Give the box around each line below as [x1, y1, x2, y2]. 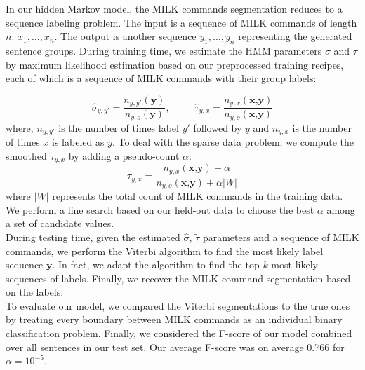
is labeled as [52, 135, 105, 149]
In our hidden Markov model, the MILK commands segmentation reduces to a [6, 1, 343, 15]
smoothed [6, 148, 47, 163]
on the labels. [6, 285, 64, 299]
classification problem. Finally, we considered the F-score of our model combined [6, 326, 352, 341]
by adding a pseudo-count [68, 148, 180, 163]
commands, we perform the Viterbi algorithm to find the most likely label [6, 243, 324, 258]
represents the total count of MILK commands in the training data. [52, 189, 343, 203]
